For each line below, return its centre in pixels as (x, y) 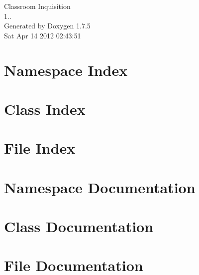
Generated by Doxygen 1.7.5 (47, 26)
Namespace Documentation (100, 187)
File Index (40, 148)
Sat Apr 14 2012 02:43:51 (43, 35)
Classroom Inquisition (37, 6)
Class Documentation (79, 226)
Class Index (45, 109)
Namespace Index (66, 70)
